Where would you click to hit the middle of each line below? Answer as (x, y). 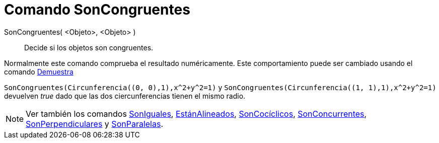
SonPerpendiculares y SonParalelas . (94, 124)
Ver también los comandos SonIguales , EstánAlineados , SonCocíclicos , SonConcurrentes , (196, 114)
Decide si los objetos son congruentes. (89, 47)
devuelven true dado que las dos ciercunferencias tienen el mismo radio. (125, 96)
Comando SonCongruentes (97, 10)
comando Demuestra (39, 71)
